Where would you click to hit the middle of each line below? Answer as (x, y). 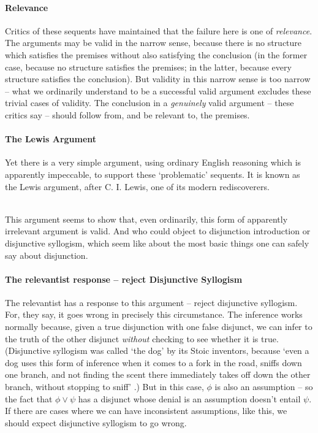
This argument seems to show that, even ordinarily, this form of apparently (146, 219)
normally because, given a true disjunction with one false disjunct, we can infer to (159, 327)
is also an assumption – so (264, 387)
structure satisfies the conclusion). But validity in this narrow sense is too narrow (158, 79)
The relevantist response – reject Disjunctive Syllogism (124, 279)
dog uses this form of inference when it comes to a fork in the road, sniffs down (153, 362)
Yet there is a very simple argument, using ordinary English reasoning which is (153, 162)
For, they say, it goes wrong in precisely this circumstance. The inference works (154, 314)
